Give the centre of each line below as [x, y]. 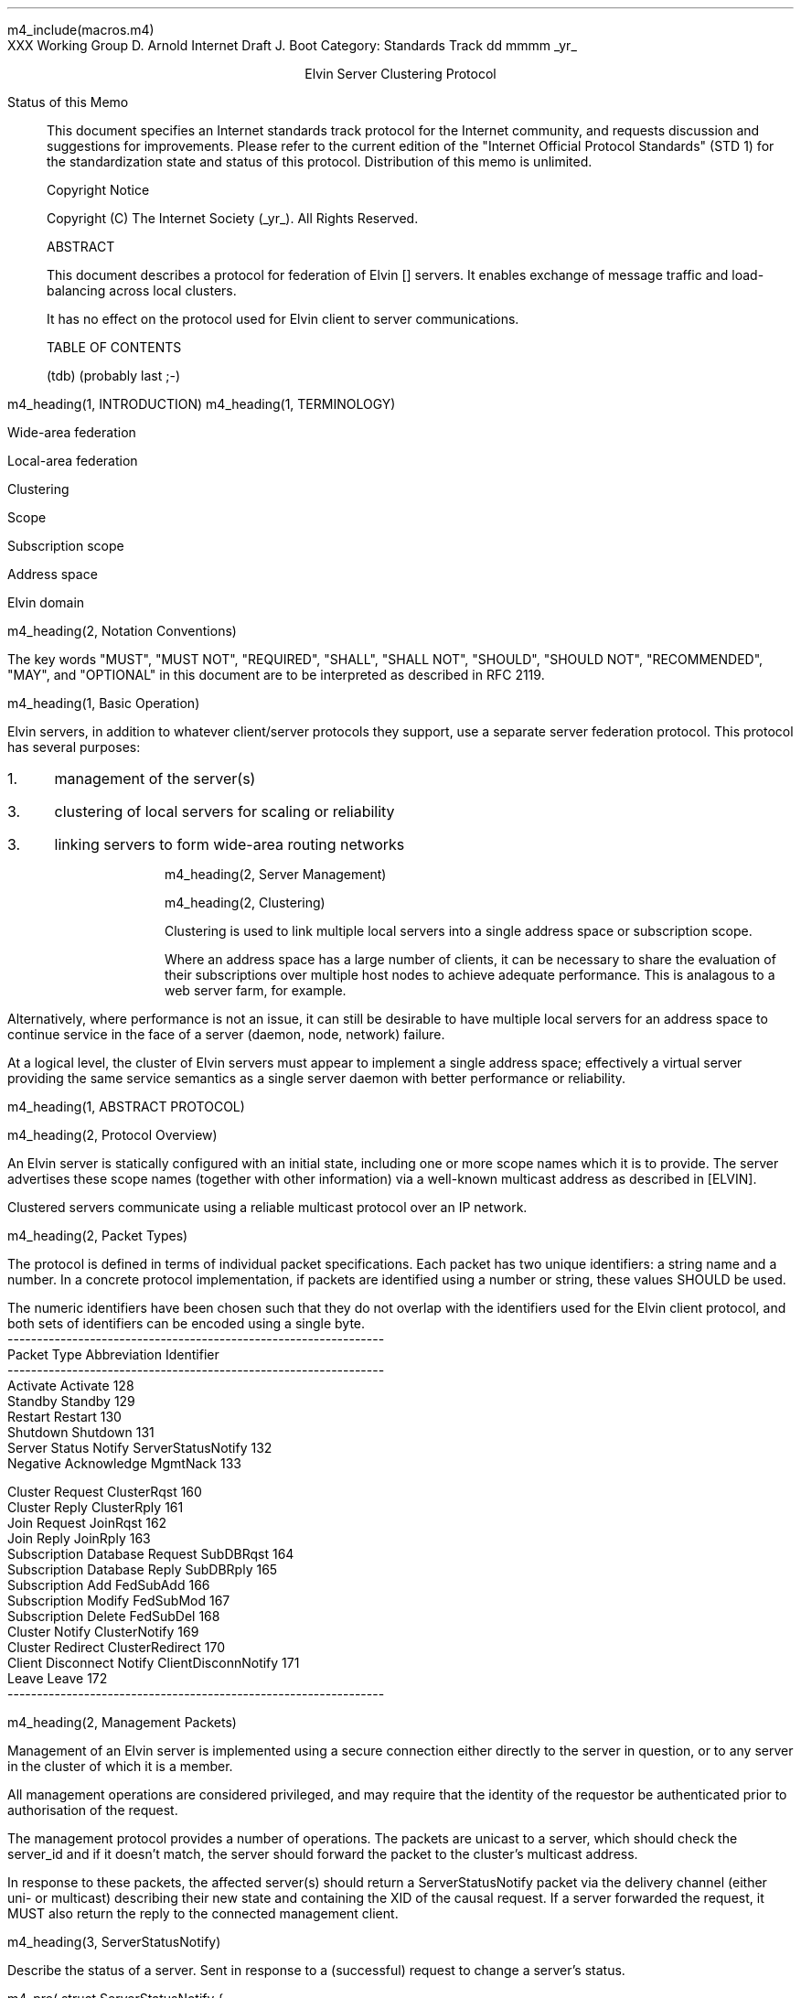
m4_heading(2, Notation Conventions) [122, 631]
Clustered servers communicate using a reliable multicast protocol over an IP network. [267, 1207]
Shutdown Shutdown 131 [81, 1432]
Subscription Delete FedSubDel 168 [114, 1616]
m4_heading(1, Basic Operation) [104, 703]
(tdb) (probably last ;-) [114, 376]
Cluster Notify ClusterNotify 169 [103, 1632]
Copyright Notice [98, 190]
